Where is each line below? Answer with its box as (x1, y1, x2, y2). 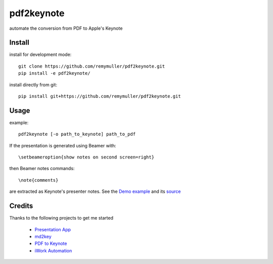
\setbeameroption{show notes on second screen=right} (18, 154, 154, 160)
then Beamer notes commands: (9, 166, 75, 172)
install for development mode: (9, 51, 72, 58)
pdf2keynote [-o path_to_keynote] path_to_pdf (18, 131, 136, 137)
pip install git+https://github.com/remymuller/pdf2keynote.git (18, 93, 181, 99)
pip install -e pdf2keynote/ (18, 71, 90, 76)
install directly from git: (9, 81, 58, 88)
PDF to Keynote (34, 240, 67, 247)
